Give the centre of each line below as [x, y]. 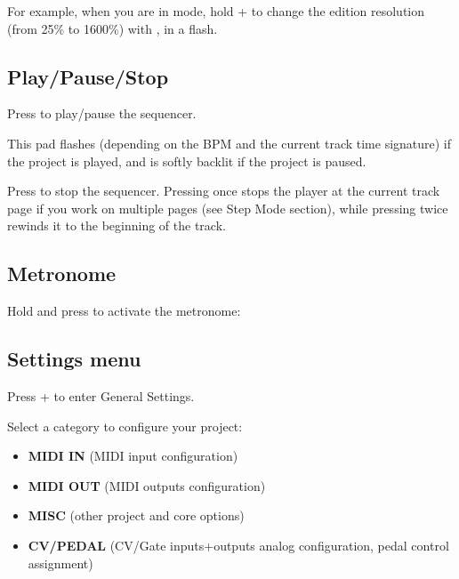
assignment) [60, 563]
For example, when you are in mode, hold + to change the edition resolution [216, 11]
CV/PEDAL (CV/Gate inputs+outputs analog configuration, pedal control [238, 545]
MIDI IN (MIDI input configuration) [133, 456]
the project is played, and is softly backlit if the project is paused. [187, 161]
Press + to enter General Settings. [101, 395]
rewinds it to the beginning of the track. [117, 225]
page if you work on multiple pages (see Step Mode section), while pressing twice [228, 208]
